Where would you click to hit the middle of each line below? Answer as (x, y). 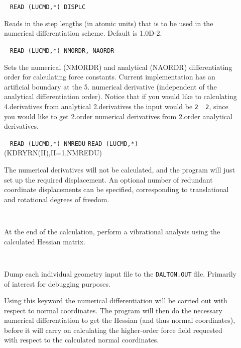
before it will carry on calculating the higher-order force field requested (113, 330)
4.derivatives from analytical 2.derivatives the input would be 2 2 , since (116, 106)
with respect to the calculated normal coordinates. (82, 340)
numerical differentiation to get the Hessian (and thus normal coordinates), (120, 320)
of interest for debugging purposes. (57, 283)
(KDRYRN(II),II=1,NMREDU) (53, 153)
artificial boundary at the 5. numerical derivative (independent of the (110, 86)
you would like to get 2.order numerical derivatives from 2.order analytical (118, 116)
